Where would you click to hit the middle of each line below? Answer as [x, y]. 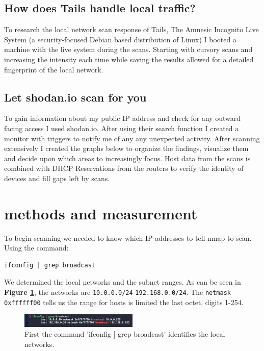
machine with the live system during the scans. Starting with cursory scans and [128, 49]
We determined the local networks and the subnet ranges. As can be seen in [123, 282]
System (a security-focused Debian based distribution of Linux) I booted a [120, 39]
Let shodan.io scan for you [75, 97]
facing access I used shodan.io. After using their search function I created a [122, 128]
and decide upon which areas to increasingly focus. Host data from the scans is [127, 158]
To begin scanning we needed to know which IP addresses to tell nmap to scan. [128, 237]
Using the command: [36, 248]
